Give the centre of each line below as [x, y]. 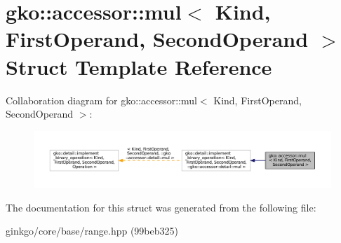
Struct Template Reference [139, 66]
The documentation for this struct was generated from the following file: [161, 207]
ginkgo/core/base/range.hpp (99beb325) [92, 231]
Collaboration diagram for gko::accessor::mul [101, 100]
